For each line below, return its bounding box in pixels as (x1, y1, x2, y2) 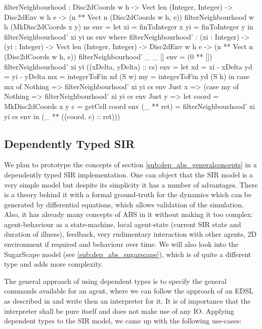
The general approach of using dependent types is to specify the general (4, 275, 227, 286)
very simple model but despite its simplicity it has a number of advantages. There (4, 179, 258, 190)
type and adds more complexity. (4, 259, 103, 269)
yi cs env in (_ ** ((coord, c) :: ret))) (4, 111, 120, 121)
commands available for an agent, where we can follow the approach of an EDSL (4, 285, 254, 296)
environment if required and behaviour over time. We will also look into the (4, 239, 239, 249)
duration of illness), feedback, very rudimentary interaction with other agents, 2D (4, 229, 257, 239)
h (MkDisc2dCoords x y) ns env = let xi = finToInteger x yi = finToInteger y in (4, 21, 253, 32)
